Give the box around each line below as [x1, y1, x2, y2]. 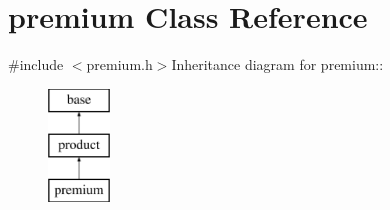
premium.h [86, 54, 153, 75]
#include [8, 54, 64, 75]
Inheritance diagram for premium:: [171, 54, 384, 75]
